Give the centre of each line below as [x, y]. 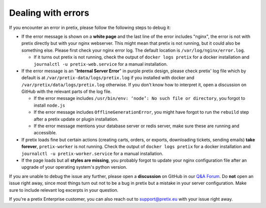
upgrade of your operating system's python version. [74, 167]
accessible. [45, 133]
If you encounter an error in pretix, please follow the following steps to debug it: [90, 28]
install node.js [50, 105]
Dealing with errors [49, 13]
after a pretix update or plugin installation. [76, 119]
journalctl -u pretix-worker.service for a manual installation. [92, 153]
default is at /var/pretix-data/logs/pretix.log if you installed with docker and [108, 78]
